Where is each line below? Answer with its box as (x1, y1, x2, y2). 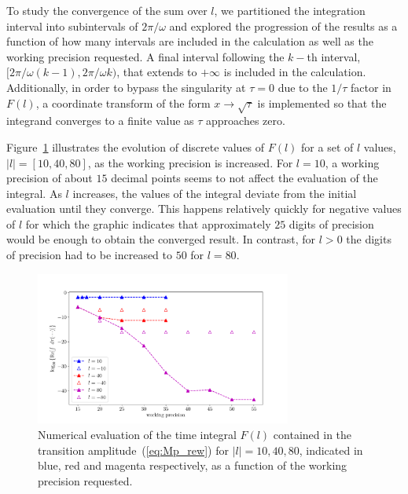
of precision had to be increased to (6, 247, 173, 263)
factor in (351, 79, 391, 95)
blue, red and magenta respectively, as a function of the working (38, 457, 347, 474)
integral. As (6, 185, 62, 201)
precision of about (6, 170, 93, 186)
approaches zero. (206, 112, 285, 129)
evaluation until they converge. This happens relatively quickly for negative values (6, 200, 402, 217)
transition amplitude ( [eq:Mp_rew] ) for (38, 441, 229, 458)
